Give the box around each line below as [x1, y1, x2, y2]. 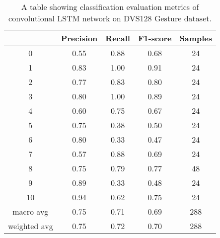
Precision [61, 32, 98, 44]
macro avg [12, 206, 49, 217]
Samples [179, 32, 213, 44]
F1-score [138, 32, 172, 44]
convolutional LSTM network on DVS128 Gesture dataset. [8, 12, 212, 24]
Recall [105, 32, 130, 44]
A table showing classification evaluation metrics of [21, 1, 199, 12]
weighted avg [8, 220, 53, 232]
